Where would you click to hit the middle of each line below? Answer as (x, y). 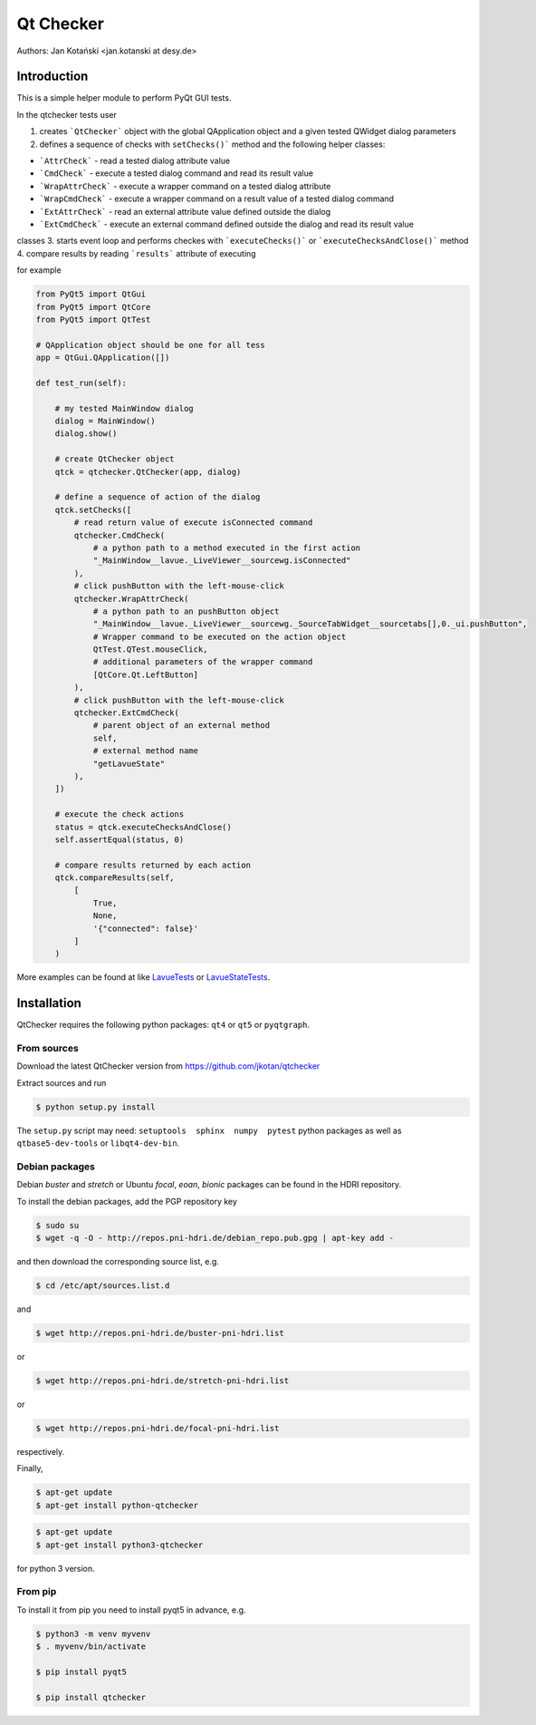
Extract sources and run (62, 1082)
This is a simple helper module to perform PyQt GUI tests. (124, 98)
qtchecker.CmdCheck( (120, 535)
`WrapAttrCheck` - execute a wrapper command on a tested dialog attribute (185, 186)
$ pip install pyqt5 (81, 1672)
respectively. (41, 1451)
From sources (48, 1049)
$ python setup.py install (96, 1107)
